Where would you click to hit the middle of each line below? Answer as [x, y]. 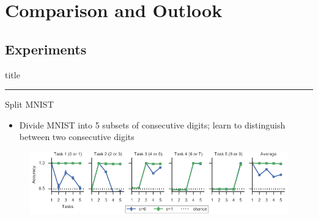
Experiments [46, 49]
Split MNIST [29, 104]
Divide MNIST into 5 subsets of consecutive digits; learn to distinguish [152, 124]
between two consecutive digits [77, 137]
